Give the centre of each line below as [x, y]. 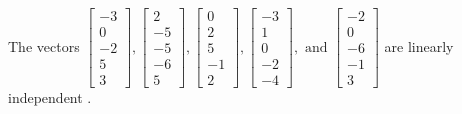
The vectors [44, 45]
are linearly [419, 45]
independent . [50, 97]
